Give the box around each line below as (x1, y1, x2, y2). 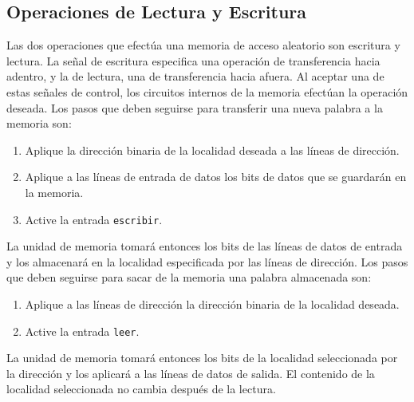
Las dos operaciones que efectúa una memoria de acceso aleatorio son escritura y (6, 37, 400, 53)
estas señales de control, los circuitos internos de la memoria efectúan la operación (6, 83, 408, 100)
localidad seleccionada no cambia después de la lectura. (6, 380, 276, 397)
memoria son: (6, 115, 72, 132)
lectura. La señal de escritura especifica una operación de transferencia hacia (6, 52, 380, 69)
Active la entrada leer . (25, 322, 140, 339)
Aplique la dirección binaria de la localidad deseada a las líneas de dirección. (25, 141, 400, 158)
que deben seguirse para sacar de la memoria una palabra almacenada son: (6, 269, 372, 286)
